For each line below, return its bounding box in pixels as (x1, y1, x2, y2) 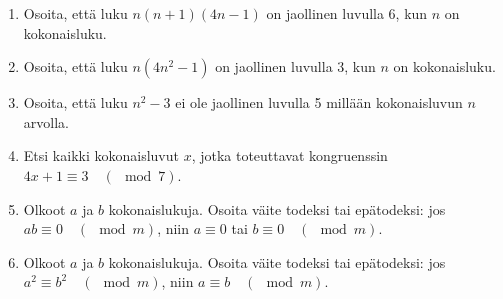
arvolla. (23, 111, 69, 132)
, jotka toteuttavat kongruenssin (191, 145, 388, 166)
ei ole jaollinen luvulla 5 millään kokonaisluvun (175, 92, 463, 113)
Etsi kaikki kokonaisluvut (23, 145, 179, 166)
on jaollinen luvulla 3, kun (215, 56, 376, 77)
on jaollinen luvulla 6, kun (266, 3, 428, 23)
